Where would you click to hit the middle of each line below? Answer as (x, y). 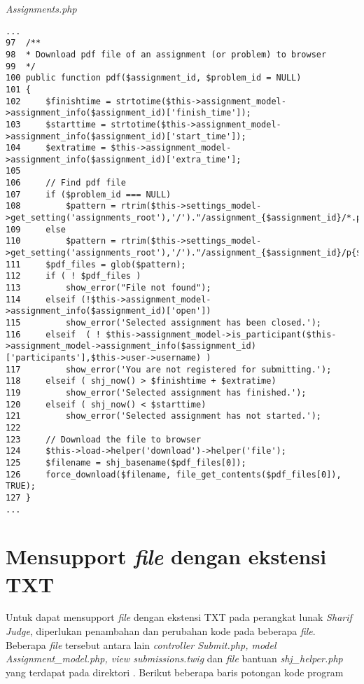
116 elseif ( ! (54, 334)
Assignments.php (41, 8)
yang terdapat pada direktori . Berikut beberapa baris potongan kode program (175, 672)
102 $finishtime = (58, 101)
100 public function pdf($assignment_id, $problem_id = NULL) (154, 78)
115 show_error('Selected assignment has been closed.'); (164, 323)
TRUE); (21, 486)
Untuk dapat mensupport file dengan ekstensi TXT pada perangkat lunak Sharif (179, 617)
